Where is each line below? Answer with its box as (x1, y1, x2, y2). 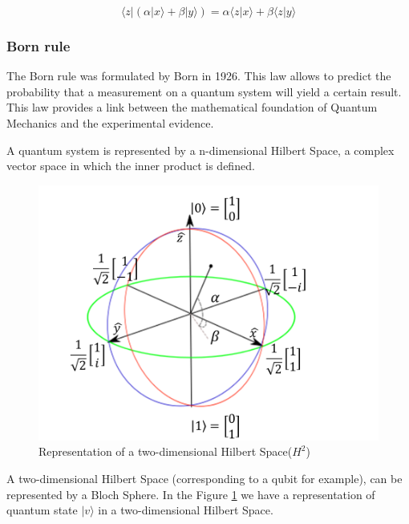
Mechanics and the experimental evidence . (6, 115, 214, 131)
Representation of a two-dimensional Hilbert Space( (38, 443, 293, 460)
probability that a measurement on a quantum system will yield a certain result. (6, 83, 402, 100)
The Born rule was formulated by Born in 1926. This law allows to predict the (6, 67, 391, 84)
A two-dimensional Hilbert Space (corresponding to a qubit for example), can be (6, 469, 403, 486)
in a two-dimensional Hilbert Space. (98, 502, 273, 518)
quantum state (6, 502, 78, 518)
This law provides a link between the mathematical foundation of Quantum (6, 99, 378, 116)
